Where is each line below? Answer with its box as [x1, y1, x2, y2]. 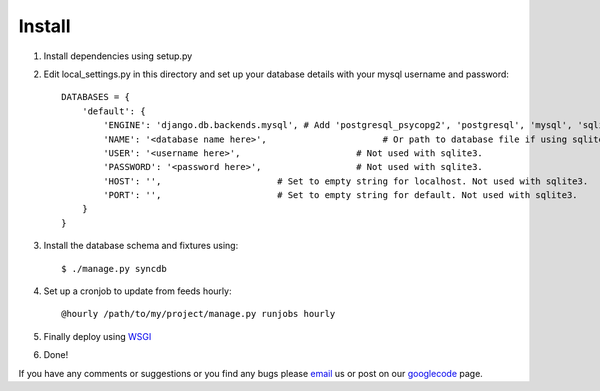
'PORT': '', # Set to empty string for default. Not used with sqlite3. [103, 190, 579, 201]
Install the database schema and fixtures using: [43, 240, 239, 252]
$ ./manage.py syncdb [61, 263, 167, 274]
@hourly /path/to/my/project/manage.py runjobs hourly [61, 308, 336, 320]
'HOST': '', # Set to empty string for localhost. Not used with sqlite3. [103, 175, 589, 187]
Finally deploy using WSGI [43, 330, 152, 342]
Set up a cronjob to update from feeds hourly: [43, 285, 232, 297]
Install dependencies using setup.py [43, 50, 193, 62]
